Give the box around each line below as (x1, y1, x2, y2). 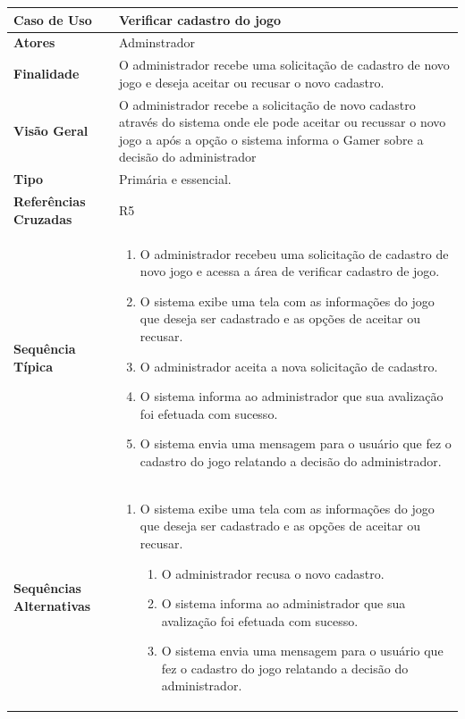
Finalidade (13, 63, 80, 82)
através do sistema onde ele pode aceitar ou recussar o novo (119, 113, 446, 131)
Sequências (13, 579, 81, 598)
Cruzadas (13, 209, 72, 228)
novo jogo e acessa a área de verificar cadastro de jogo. (139, 262, 440, 280)
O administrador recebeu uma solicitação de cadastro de (139, 244, 449, 263)
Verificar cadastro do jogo (119, 10, 282, 29)
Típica (13, 356, 54, 375)
